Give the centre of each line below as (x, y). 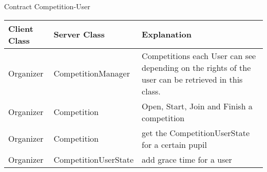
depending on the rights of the (196, 67)
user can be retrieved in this (192, 79)
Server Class (79, 34)
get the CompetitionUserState (196, 132)
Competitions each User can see (199, 55)
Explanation (167, 34)
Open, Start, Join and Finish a (197, 106)
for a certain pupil (174, 144)
